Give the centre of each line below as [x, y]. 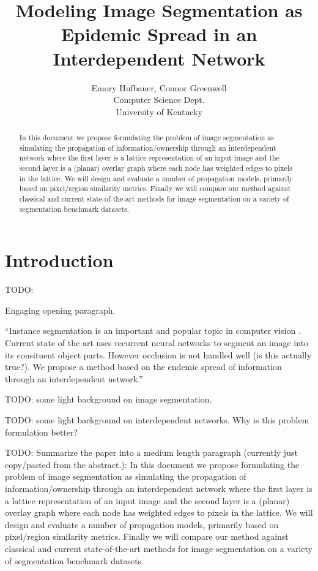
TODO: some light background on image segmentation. [109, 399]
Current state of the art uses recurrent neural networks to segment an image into [157, 343]
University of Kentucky [159, 111]
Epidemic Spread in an [159, 34]
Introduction [59, 260]
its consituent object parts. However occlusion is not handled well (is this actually [158, 354]
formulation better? [42, 432]
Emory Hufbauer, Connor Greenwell [159, 87]
